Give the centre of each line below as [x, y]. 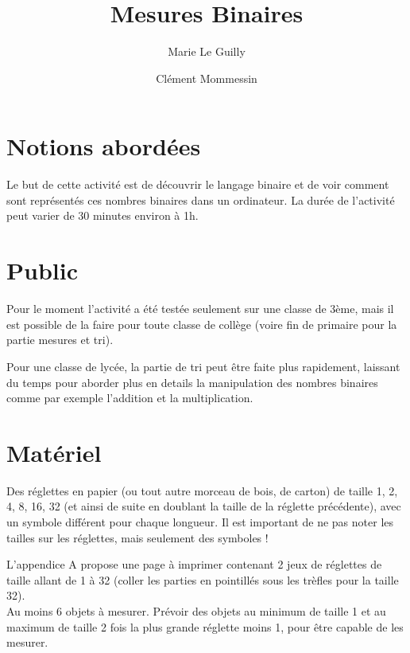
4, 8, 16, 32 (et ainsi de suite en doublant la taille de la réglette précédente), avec [204, 506]
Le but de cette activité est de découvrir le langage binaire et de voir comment [198, 184]
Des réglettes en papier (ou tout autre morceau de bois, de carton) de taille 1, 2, [202, 490]
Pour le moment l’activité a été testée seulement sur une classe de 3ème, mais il [200, 309]
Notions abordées [104, 146]
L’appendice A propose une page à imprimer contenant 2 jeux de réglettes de [194, 564]
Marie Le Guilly [207, 51]
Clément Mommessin [207, 78]
